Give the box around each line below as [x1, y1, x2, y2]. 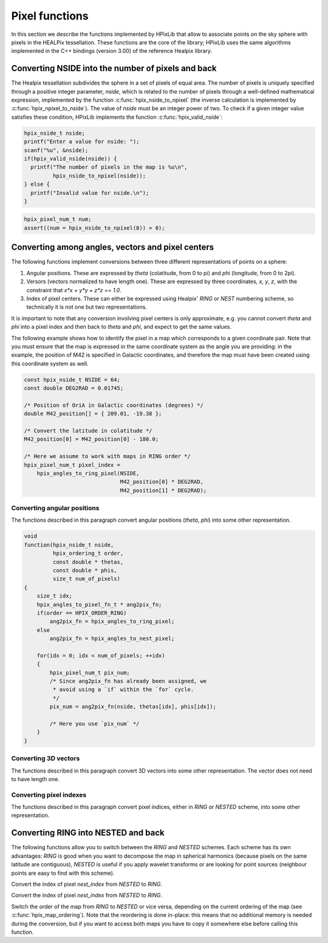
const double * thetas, [52, 558, 124, 566]
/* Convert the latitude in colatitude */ [24, 427, 152, 434]
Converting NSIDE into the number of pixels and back [11, 63, 217, 74]
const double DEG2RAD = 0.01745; [24, 385, 124, 392]
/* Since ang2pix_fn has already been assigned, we [49, 678, 207, 685]
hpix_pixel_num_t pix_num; [49, 669, 130, 676]
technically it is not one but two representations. [26, 303, 147, 310]
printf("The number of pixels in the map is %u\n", [30, 164, 188, 170]
